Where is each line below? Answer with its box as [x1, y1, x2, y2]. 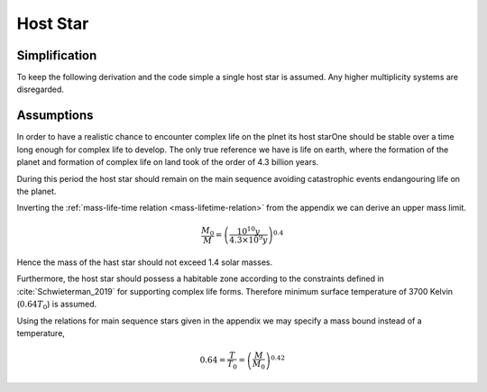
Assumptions [16, 108, 94, 123]
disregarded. [16, 84, 65, 95]
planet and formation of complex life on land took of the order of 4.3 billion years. [16, 157, 319, 168]
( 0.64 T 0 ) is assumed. [16, 298, 97, 312]
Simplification [16, 48, 97, 63]
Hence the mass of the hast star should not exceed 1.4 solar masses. [16, 257, 273, 268]
